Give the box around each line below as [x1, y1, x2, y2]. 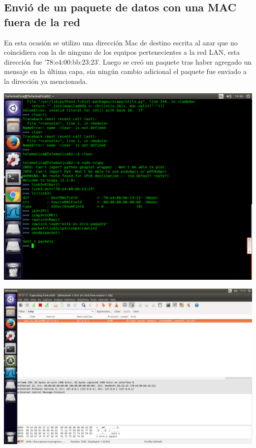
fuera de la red [4, 14, 81, 29]
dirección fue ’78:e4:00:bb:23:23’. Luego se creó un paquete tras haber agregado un [4, 56, 252, 67]
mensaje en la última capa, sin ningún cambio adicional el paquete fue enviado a [4, 66, 247, 76]
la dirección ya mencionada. [4, 75, 88, 86]
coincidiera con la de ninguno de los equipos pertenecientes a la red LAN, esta [4, 47, 240, 57]
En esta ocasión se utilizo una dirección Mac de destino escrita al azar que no [4, 37, 238, 47]
